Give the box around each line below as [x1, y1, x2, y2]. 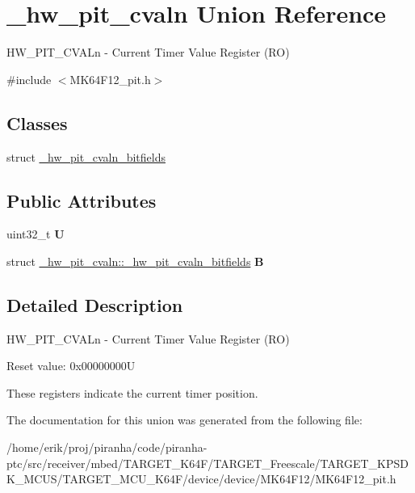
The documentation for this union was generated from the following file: [6, 411, 363, 428]
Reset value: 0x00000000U [6, 357, 136, 374]
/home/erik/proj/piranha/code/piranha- [6, 439, 207, 456]
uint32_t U [6, 225, 65, 242]
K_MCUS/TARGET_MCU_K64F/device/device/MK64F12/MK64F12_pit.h [6, 470, 396, 487]
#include [6, 70, 52, 87]
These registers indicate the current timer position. [6, 384, 258, 401]
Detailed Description [6, 292, 183, 317]
